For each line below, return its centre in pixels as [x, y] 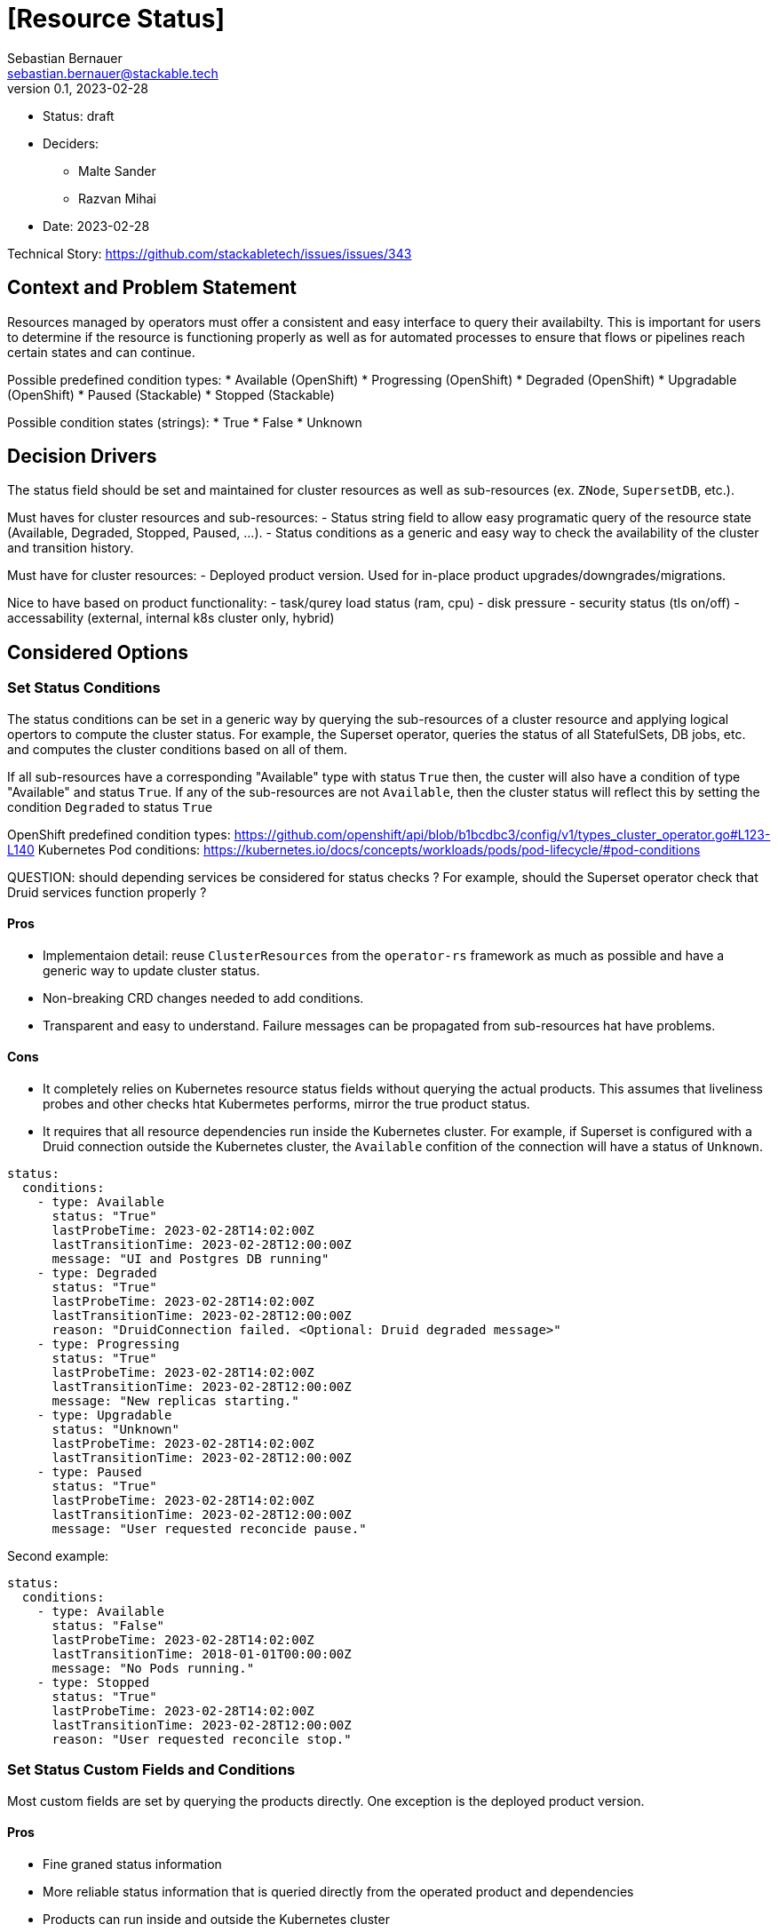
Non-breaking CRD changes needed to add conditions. [203, 998]
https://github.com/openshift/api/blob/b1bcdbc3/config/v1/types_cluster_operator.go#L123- [502, 834]
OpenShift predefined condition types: [119, 834]
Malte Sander [117, 171]
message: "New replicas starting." [175, 1401]
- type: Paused [89, 1472]
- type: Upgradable [104, 1415]
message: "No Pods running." [153, 1669]
